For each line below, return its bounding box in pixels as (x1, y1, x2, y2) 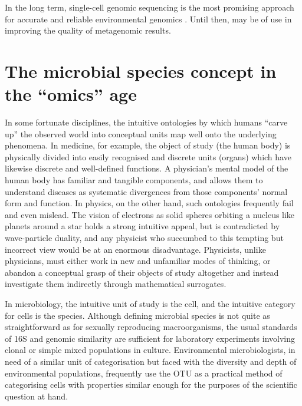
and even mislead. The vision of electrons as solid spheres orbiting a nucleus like (5, 208, 295, 220)
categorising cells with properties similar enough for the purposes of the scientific (5, 378, 297, 391)
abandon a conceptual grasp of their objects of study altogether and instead (5, 266, 279, 278)
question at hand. (5, 390, 68, 402)
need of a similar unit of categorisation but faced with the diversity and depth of (5, 355, 297, 367)
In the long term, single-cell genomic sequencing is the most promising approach (5, 1, 294, 13)
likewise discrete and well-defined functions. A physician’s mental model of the (5, 162, 288, 174)
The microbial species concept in (5, 58, 277, 82)
